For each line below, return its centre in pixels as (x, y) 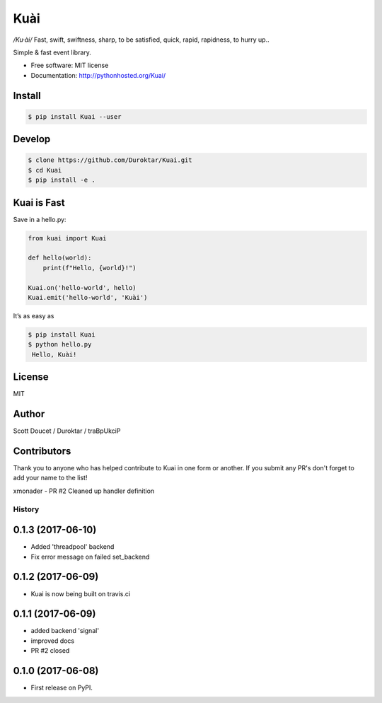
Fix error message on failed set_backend (90, 557)
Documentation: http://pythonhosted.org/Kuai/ (98, 75)
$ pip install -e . (62, 180)
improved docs (53, 641)
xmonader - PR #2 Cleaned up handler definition (84, 491)
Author (29, 414)
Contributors (42, 451)
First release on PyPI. (62, 688)
